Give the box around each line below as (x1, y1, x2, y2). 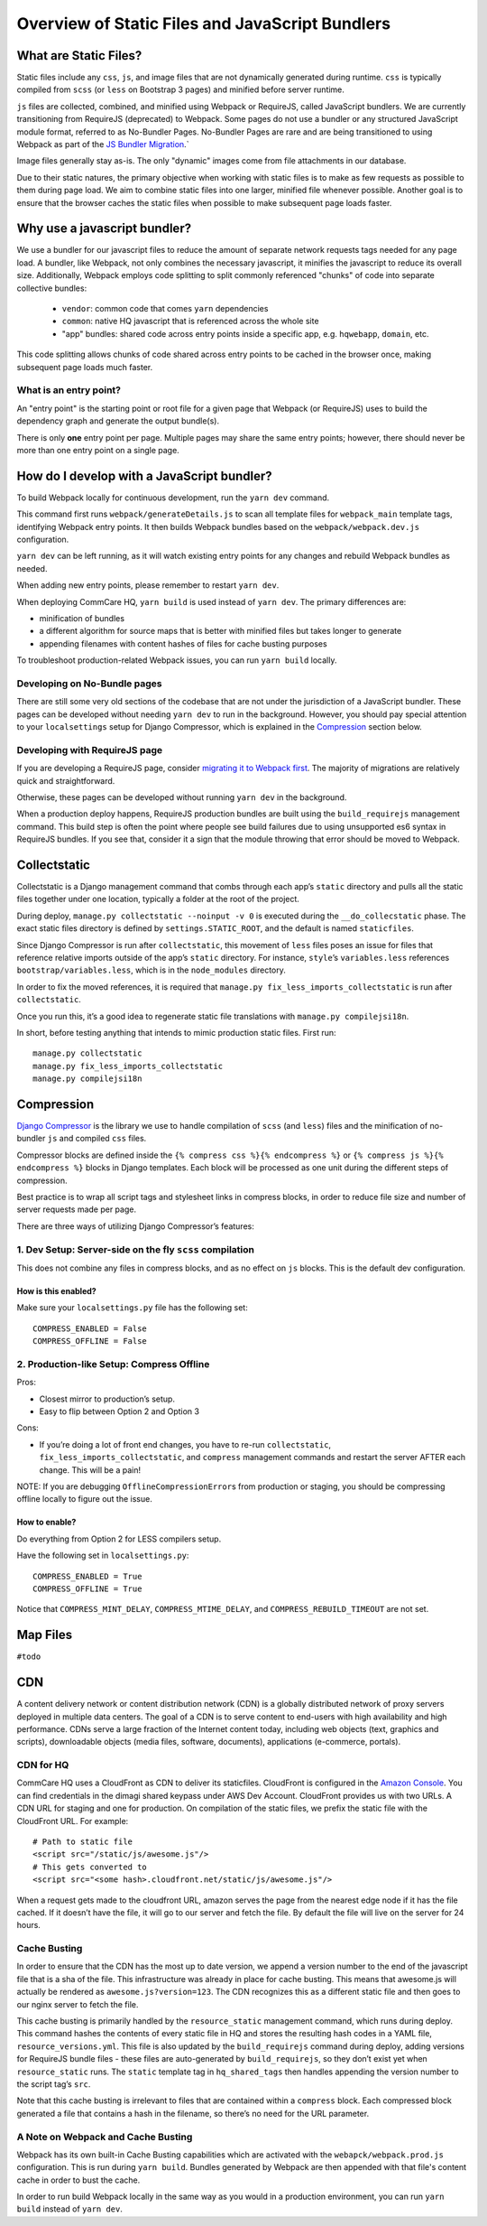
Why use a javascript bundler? (16, 221, 192, 237)
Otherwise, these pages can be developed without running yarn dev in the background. (16, 791, 347, 803)
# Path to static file (32, 1836, 133, 1847)
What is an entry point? (16, 384, 122, 396)
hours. (16, 1920, 41, 1931)
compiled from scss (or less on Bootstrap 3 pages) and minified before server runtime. (16, 84, 345, 95)
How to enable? (16, 1517, 77, 1528)
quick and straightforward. (16, 775, 115, 786)
